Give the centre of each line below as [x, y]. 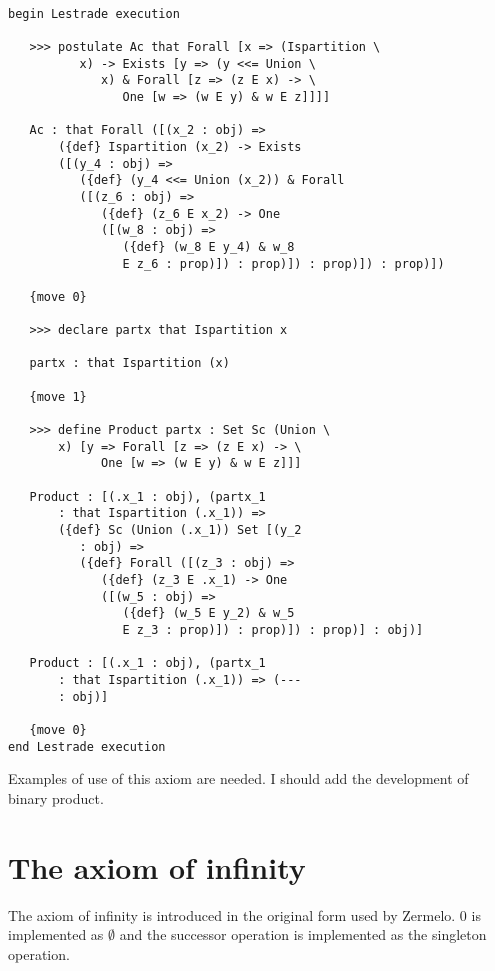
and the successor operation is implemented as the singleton [303, 934]
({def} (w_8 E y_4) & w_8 [208, 246]
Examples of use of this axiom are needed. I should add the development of [238, 778]
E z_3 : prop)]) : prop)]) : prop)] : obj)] [273, 629]
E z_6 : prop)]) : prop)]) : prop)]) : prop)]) [283, 263]
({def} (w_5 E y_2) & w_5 [208, 613]
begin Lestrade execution [94, 13]
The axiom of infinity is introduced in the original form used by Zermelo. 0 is [244, 914]
